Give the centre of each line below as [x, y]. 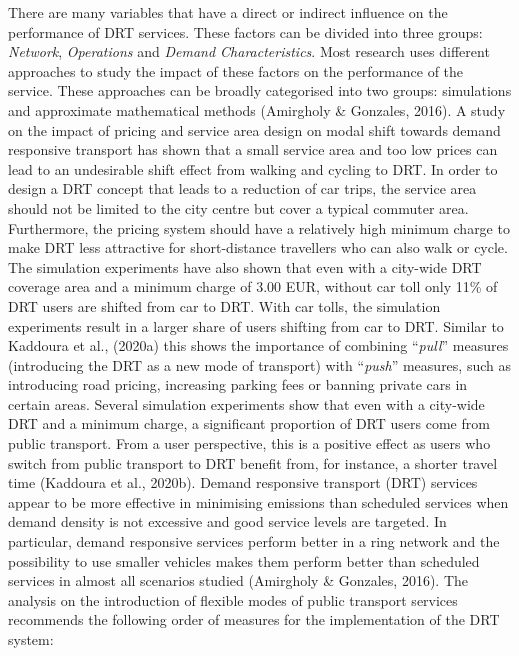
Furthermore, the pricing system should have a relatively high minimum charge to [259, 227]
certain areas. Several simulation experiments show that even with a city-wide [246, 403]
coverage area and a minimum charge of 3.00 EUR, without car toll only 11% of [253, 286]
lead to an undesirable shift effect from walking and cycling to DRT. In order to [253, 168]
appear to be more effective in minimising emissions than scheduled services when [258, 501]
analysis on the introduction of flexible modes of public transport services [233, 599]
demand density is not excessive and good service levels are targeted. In [227, 521]
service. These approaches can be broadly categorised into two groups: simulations [260, 90]
